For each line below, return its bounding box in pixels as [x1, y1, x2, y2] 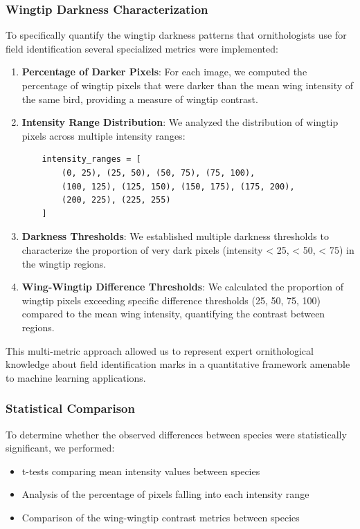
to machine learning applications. [6, 370, 146, 384]
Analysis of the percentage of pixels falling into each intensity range [21, 487, 309, 501]
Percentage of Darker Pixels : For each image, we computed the [21, 64, 307, 79]
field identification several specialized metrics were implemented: [6, 41, 278, 55]
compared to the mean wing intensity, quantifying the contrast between [21, 306, 325, 321]
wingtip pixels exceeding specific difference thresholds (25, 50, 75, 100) [21, 293, 321, 307]
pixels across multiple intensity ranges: [21, 128, 186, 142]
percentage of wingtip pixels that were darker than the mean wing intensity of [21, 78, 354, 92]
